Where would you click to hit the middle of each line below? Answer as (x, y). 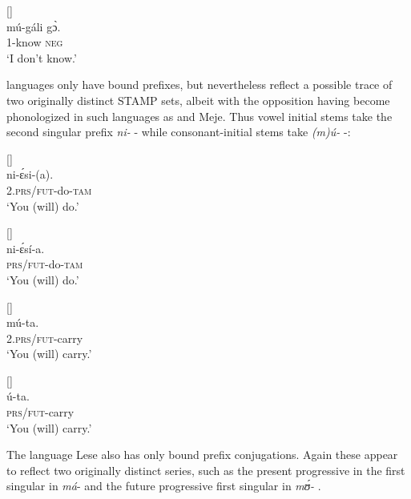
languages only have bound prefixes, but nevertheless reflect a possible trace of (199, 85)
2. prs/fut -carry (45, 338)
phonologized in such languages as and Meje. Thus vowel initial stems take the (199, 116)
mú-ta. (23, 322)
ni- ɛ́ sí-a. (26, 248)
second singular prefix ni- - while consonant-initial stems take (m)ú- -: (179, 132)
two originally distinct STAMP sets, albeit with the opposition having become (198, 100)
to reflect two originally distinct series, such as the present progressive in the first (206, 470)
